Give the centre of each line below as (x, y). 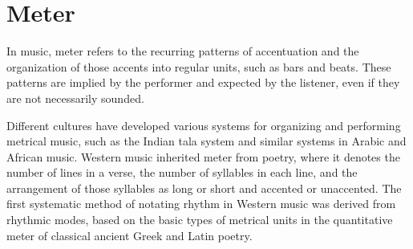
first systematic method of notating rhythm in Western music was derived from (201, 204)
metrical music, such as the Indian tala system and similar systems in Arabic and (206, 141)
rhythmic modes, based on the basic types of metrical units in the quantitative (200, 220)
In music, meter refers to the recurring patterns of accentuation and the (183, 51)
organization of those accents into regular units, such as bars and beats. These (199, 66)
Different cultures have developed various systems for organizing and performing (204, 125)
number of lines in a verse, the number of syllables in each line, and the (182, 172)
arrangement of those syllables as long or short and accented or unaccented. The (204, 188)
